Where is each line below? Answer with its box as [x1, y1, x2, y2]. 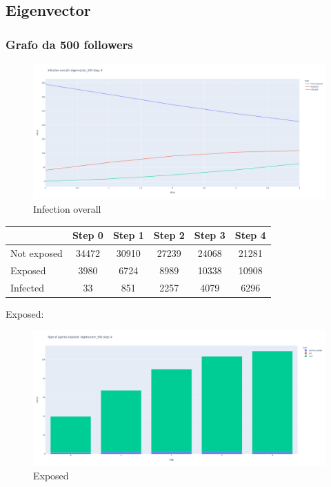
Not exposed [10, 245, 63, 260]
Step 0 [72, 228, 103, 242]
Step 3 [194, 228, 225, 242]
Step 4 [234, 228, 266, 242]
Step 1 [112, 228, 144, 242]
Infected [10, 280, 44, 294]
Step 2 [153, 228, 185, 242]
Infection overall [33, 202, 101, 216]
